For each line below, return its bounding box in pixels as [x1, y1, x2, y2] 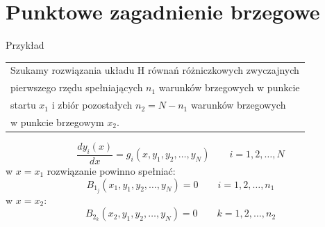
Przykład [6, 38, 44, 52]
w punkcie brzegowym [10, 115, 104, 129]
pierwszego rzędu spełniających [10, 80, 143, 95]
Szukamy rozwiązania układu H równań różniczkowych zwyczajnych [10, 63, 299, 77]
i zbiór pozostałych [51, 97, 133, 112]
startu [10, 97, 36, 112]
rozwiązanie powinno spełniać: [47, 163, 176, 178]
